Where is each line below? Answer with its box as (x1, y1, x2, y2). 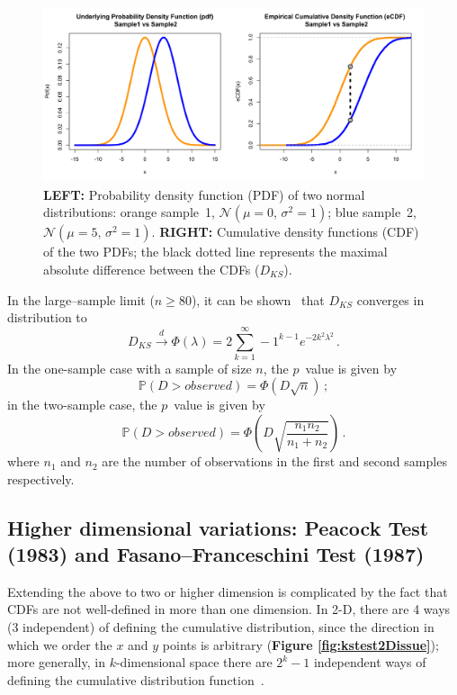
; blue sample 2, (327, 203, 417, 221)
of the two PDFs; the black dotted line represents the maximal (43, 242, 388, 261)
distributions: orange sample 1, (43, 203, 215, 221)
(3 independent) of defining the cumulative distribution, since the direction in (7, 618, 435, 636)
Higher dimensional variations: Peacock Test (7, 513, 429, 541)
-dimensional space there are (115, 653, 273, 672)
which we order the (7, 635, 112, 654)
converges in (356, 290, 425, 309)
